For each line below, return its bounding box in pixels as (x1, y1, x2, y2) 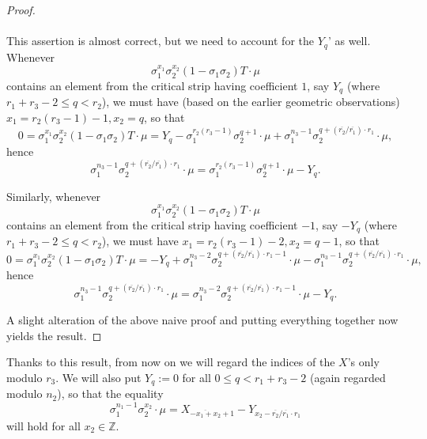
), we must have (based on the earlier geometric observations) (101, 93, 400, 110)
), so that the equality (57, 385, 164, 402)
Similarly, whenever (6, 187, 101, 204)
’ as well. (327, 32, 371, 49)
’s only (347, 354, 380, 370)
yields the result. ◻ (6, 327, 102, 343)
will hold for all (6, 417, 81, 433)
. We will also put (55, 369, 142, 385)
